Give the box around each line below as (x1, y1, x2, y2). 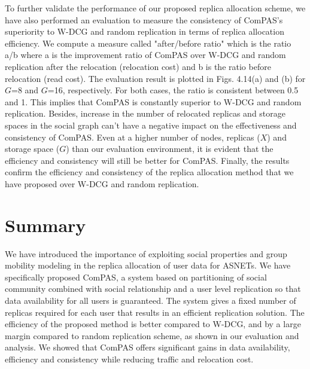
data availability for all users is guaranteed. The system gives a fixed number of (5, 294, 296, 306)
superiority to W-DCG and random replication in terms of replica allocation (5, 25, 284, 38)
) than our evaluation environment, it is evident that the (66, 142, 273, 155)
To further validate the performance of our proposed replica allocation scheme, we (5, 2, 306, 14)
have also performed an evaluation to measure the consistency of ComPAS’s (5, 13, 283, 26)
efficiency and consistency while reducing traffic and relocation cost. (5, 352, 254, 365)
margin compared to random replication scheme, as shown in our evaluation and (5, 329, 299, 341)
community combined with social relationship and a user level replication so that (5, 282, 301, 295)
